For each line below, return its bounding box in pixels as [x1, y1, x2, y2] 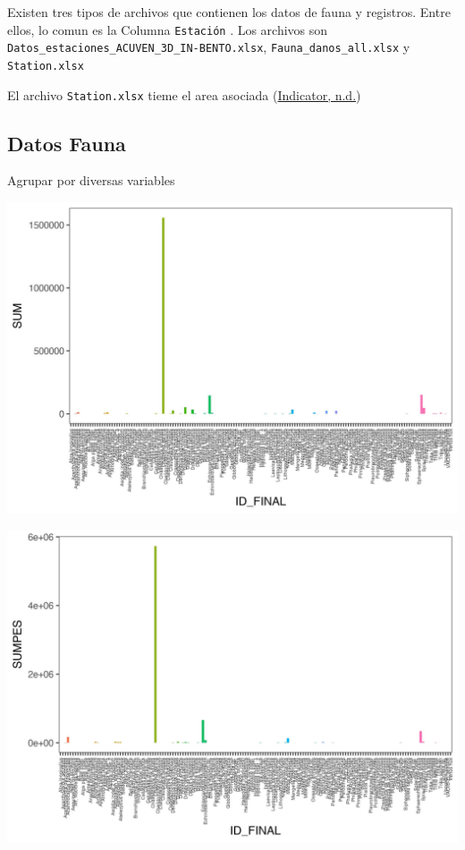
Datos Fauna [7, 129, 126, 157]
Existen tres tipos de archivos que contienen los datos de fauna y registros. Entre [7, 3, 451, 21]
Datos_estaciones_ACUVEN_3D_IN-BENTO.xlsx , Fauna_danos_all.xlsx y [7, 38, 410, 56]
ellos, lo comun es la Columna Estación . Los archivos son [7, 20, 328, 38]
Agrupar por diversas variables [7, 171, 175, 190]
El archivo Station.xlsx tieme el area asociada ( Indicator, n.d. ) [7, 85, 361, 104]
